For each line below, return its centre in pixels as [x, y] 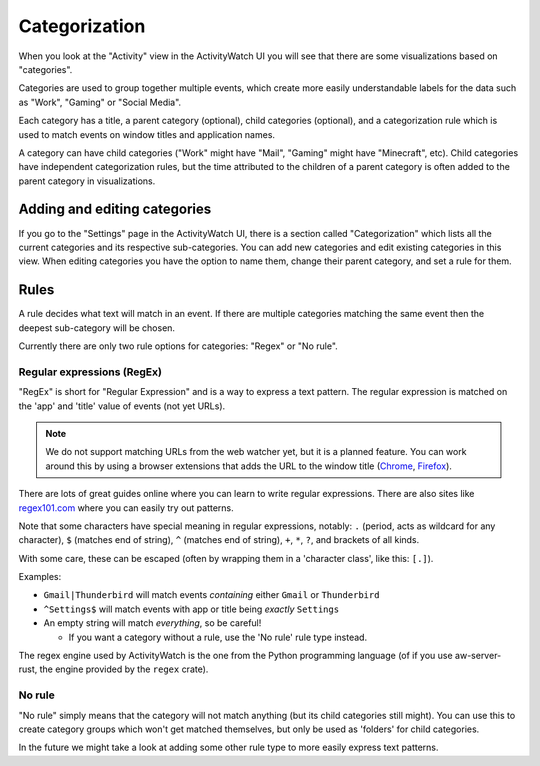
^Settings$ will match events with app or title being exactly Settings [191, 609]
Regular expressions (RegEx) [90, 372]
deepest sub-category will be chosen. [96, 327]
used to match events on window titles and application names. [146, 134]
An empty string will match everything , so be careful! [152, 623]
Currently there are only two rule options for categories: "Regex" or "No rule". [178, 346]
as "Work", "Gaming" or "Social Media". [100, 102]
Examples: [40, 577]
